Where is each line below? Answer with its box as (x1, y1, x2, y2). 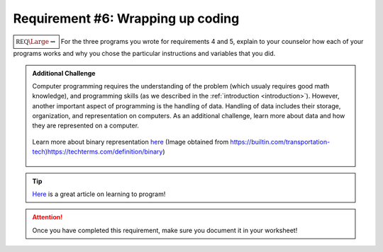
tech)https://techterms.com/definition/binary (32, 147, 163, 156)
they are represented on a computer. (32, 121, 140, 130)
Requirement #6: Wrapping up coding (13, 11, 240, 26)
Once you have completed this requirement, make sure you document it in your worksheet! (32, 226, 298, 234)
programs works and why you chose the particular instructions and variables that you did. (13, 50, 276, 58)
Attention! (32, 213, 63, 222)
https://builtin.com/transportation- (230, 137, 331, 146)
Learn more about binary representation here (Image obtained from (32, 137, 229, 146)
